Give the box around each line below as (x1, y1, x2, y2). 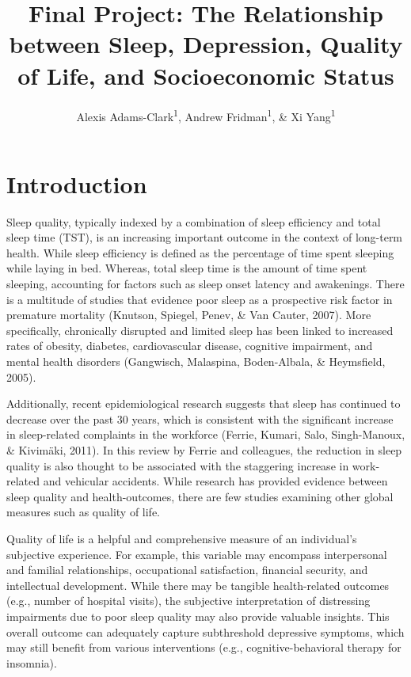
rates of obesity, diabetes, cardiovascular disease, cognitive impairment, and (6, 337, 373, 354)
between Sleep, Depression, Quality (9, 28, 403, 60)
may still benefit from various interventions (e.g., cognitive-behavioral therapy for (6, 639, 401, 656)
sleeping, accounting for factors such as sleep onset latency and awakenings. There (6, 276, 405, 292)
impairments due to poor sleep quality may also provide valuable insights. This (6, 607, 390, 624)
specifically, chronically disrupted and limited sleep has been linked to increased (6, 321, 394, 338)
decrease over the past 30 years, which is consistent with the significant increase (6, 410, 394, 427)
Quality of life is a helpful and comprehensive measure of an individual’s (6, 530, 357, 546)
